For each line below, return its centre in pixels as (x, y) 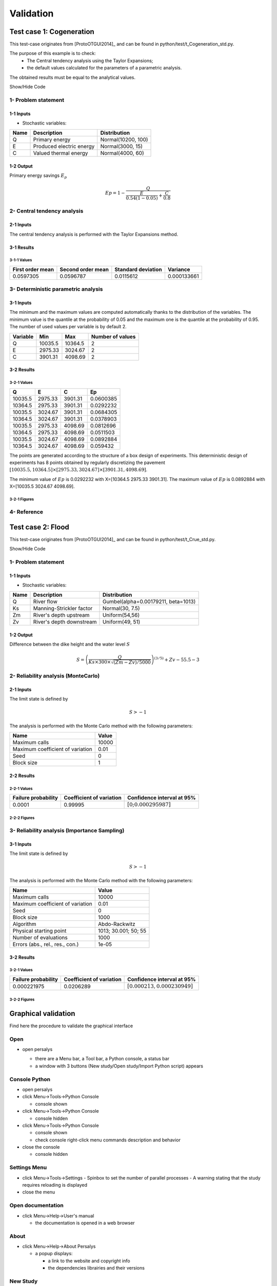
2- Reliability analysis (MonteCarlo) (55, 675)
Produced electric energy (64, 147)
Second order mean (84, 269)
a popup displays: (54, 1254)
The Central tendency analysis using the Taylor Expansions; (90, 60)
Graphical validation (42, 1013)
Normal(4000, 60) (122, 153)
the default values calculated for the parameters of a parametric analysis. (104, 68)
